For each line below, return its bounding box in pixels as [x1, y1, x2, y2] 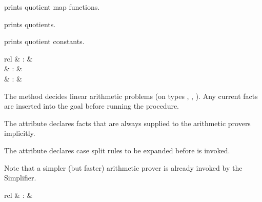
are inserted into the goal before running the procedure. [4, 100, 179, 111]
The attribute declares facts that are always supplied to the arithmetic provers [4, 117, 251, 128]
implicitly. [4, 128, 35, 138]
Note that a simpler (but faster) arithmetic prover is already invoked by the [4, 162, 243, 173]
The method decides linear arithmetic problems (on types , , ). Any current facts [4, 90, 258, 101]
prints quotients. [4, 18, 56, 29]
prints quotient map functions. [4, 2, 100, 12]
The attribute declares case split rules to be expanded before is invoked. [4, 145, 230, 155]
